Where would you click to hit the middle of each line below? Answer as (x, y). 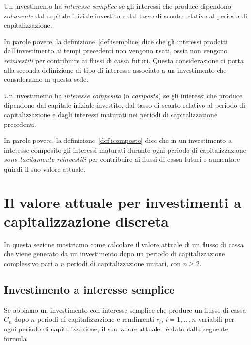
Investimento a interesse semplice (89, 289)
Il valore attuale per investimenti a (123, 202)
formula (15, 338)
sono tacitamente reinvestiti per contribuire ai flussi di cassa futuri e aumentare (122, 159)
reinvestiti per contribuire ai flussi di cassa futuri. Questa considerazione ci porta (124, 60)
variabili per (216, 319)
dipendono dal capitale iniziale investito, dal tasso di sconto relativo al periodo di (125, 105)
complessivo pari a (31, 263)
